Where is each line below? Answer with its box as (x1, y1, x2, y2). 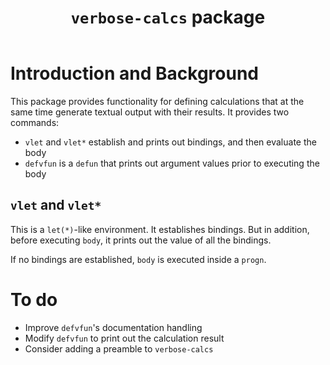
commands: (10, 116, 60, 128)
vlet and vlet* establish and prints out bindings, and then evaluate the (24, 136, 317, 148)
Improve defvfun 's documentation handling (24, 321, 203, 333)
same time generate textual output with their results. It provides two (10, 106, 290, 118)
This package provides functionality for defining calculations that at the (10, 95, 305, 107)
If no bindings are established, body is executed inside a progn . (10, 253, 267, 265)
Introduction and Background (10, 62, 260, 85)
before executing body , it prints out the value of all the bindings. (10, 234, 272, 246)
